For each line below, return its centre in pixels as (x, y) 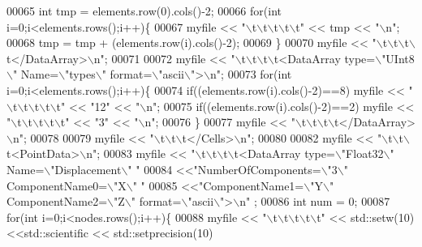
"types (80, 74)
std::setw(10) (382, 217)
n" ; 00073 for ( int (251, 74)
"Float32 (362, 153)
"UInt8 (398, 58)
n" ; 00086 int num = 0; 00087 (315, 201)
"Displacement (86, 169)
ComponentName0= (57, 185)
